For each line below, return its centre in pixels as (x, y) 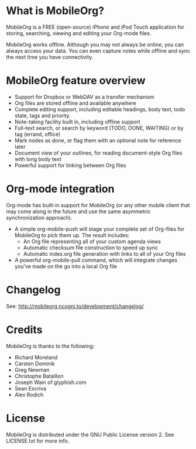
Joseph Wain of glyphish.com (50, 382)
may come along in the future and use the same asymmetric (78, 211)
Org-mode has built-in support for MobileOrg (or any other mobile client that (98, 205)
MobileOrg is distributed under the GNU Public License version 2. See (90, 434)
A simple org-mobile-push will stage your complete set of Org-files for (99, 229)
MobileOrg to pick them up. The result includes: (72, 235)
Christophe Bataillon (39, 376)
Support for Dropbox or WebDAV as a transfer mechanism (85, 97)
